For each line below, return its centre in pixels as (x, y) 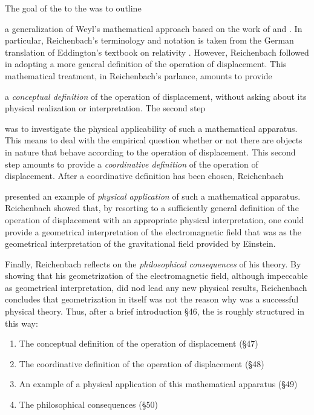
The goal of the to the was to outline (73, 8)
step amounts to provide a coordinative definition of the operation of (132, 164)
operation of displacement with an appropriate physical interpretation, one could (155, 219)
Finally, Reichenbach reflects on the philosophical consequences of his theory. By (153, 263)
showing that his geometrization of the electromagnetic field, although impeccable (156, 276)
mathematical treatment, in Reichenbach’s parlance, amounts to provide (139, 75)
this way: (21, 323)
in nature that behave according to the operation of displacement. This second (150, 152)
